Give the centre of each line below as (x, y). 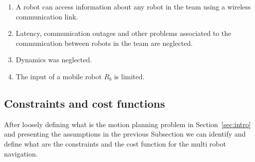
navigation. (21, 153)
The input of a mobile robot (59, 76)
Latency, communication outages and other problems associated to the (124, 33)
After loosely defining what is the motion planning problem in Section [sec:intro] (127, 124)
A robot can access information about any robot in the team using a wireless (133, 6)
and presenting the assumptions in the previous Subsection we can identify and (125, 134)
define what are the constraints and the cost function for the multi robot (115, 143)
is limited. (129, 76)
